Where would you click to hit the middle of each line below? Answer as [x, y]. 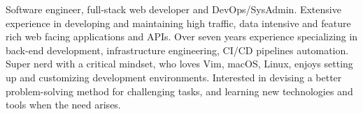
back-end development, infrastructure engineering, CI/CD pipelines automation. [177, 50]
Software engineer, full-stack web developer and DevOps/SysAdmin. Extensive [173, 9]
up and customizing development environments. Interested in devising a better [174, 77]
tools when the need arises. [63, 105]
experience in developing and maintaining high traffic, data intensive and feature [178, 23]
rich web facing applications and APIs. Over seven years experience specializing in [182, 36]
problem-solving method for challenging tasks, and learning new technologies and [179, 91]
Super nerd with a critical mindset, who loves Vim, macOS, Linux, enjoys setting [179, 64]
